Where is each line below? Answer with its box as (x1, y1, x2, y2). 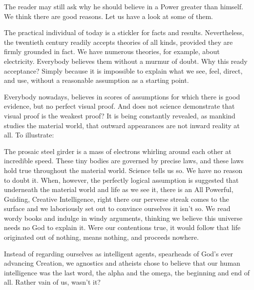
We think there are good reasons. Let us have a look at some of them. (4, 11, 213, 21)
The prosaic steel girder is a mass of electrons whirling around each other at (4, 146, 232, 156)
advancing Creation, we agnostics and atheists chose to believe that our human (4, 258, 240, 268)
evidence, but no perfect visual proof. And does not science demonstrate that (4, 101, 235, 111)
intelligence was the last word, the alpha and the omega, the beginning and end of (4, 267, 250, 277)
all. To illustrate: (4, 130, 54, 140)
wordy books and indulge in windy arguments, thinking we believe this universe (4, 213, 243, 223)
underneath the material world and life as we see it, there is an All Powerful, (4, 184, 233, 194)
